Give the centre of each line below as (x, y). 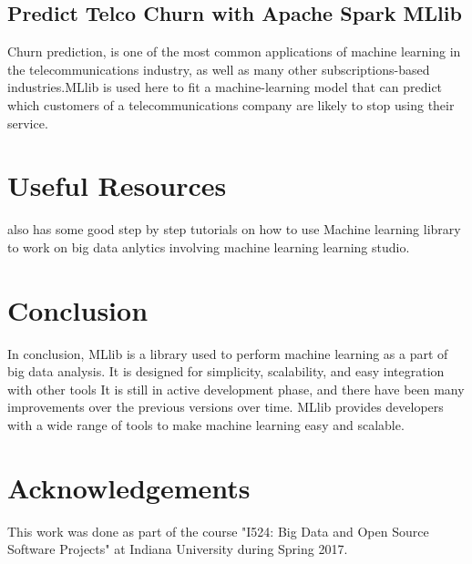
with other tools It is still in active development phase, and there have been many (236, 389)
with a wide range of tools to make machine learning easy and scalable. (206, 424)
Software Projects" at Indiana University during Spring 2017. (178, 549)
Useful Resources (117, 185)
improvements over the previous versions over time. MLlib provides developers (226, 407)
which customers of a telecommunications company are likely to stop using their (231, 104)
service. (28, 123)
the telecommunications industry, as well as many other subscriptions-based (219, 69)
